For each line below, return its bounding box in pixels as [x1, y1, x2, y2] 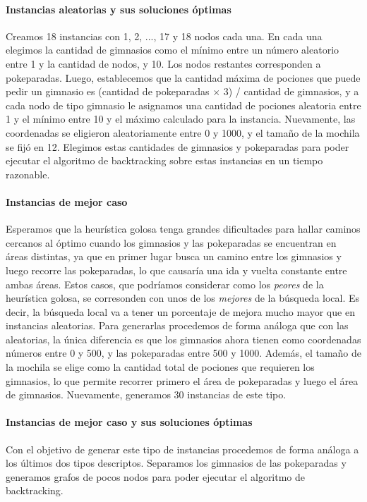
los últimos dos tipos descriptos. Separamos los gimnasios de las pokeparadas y [6, 455, 347, 470]
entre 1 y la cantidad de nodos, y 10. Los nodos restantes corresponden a [6, 56, 321, 71]
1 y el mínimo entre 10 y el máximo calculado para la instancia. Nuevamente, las [6, 111, 356, 126]
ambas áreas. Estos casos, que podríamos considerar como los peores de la [6, 276, 324, 291]
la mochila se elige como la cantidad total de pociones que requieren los [6, 360, 315, 374]
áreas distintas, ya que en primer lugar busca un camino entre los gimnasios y [6, 249, 342, 264]
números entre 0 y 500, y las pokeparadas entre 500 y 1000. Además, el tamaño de [6, 345, 362, 360]
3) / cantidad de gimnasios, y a [223, 84, 359, 99]
